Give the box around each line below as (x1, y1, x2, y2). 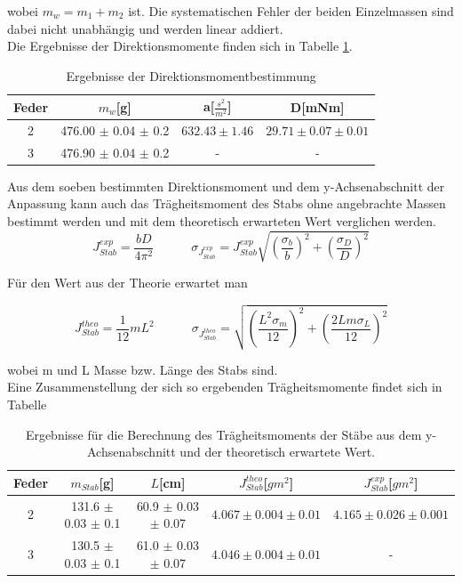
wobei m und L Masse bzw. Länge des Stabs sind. (7, 360, 278, 378)
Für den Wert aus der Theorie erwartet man (7, 273, 248, 292)
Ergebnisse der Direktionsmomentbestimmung (66, 66, 316, 85)
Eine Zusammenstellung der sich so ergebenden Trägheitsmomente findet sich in (7, 377, 442, 396)
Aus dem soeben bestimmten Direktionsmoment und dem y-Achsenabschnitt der (7, 176, 445, 195)
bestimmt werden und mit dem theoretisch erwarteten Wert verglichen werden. (7, 211, 436, 230)
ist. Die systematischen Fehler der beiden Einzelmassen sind (128, 2, 454, 20)
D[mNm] (290, 97, 345, 116)
